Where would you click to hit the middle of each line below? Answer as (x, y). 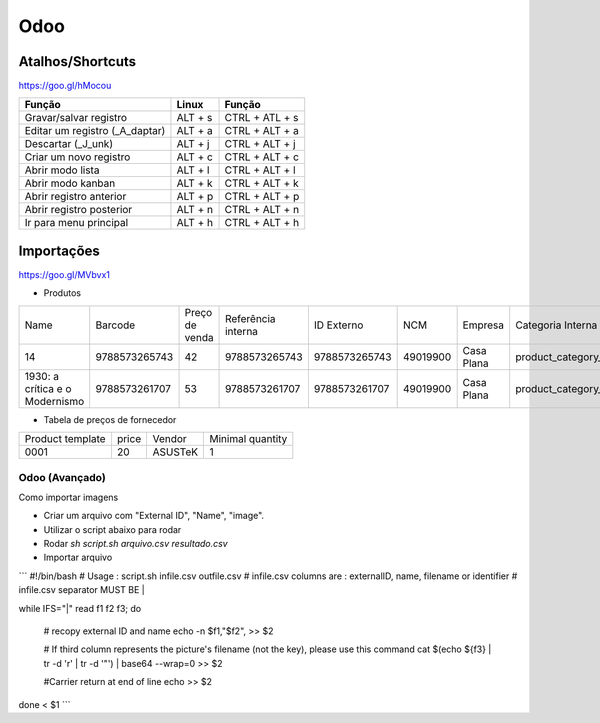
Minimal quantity (248, 439)
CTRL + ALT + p (262, 197)
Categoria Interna (556, 325)
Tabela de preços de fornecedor (110, 419)
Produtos (62, 293)
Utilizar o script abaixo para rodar (112, 529)
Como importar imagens (68, 497)
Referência (250, 318)
